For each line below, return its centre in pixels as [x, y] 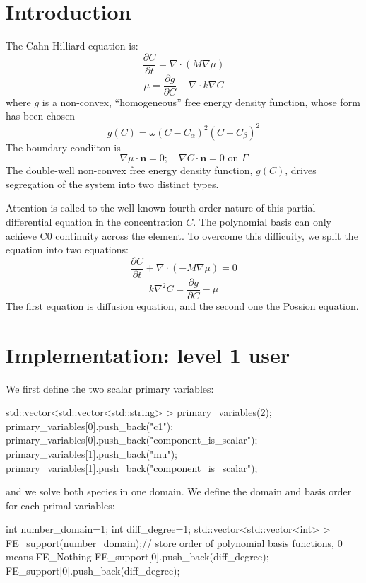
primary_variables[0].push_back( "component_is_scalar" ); [132, 440]
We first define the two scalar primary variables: [110, 388]
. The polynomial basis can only [262, 221]
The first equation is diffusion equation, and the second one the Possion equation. [182, 305]
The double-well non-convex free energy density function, [129, 170]
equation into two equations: [67, 249]
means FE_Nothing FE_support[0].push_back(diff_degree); [137, 556]
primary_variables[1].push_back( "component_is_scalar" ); [132, 467]
